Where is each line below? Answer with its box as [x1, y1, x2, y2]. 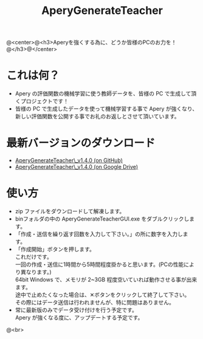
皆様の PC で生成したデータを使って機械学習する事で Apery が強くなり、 [15, 105, 198, 112]
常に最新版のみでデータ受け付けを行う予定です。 [15, 306, 138, 313]
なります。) [26, 269, 52, 275]
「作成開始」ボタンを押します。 [15, 245, 95, 253]
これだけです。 [15, 253, 53, 260]
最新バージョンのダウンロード [6, 136, 156, 150]
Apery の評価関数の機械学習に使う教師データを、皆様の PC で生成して [15, 90, 191, 97]
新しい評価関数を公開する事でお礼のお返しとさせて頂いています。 [15, 113, 180, 120]
